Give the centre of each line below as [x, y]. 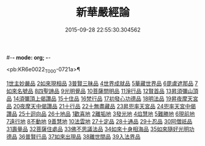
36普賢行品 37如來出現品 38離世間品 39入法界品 [79, 136]
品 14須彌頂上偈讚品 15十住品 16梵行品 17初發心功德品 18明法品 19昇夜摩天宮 [102, 99]
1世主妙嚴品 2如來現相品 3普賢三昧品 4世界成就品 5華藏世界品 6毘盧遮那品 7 [102, 83]
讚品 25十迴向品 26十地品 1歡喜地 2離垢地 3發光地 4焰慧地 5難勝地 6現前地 [101, 114]
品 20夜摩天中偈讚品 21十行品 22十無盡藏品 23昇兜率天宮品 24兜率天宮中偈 [101, 106]
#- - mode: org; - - [28, 57]
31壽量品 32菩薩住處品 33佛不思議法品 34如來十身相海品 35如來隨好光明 [98, 129]
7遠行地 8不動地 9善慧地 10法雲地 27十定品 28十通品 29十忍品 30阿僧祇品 [99, 121]
